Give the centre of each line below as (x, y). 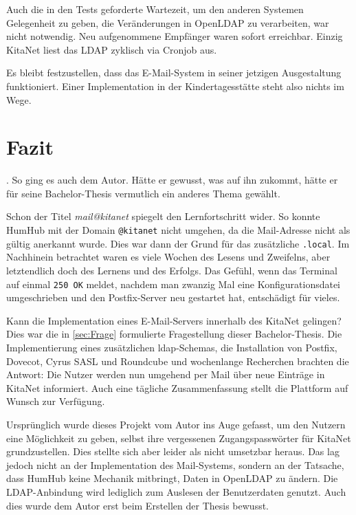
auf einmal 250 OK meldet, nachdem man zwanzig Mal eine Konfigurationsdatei (174, 284)
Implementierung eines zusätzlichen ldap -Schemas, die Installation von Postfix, (172, 347)
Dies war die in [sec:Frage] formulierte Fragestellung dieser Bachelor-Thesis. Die (174, 334)
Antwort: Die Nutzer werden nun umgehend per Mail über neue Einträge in (166, 374)
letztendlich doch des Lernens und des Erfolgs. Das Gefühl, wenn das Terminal (172, 270)
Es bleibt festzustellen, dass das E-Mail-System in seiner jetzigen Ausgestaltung (174, 73)
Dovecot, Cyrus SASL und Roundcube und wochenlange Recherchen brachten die (178, 361)
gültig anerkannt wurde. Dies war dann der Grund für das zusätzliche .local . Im (178, 243)
